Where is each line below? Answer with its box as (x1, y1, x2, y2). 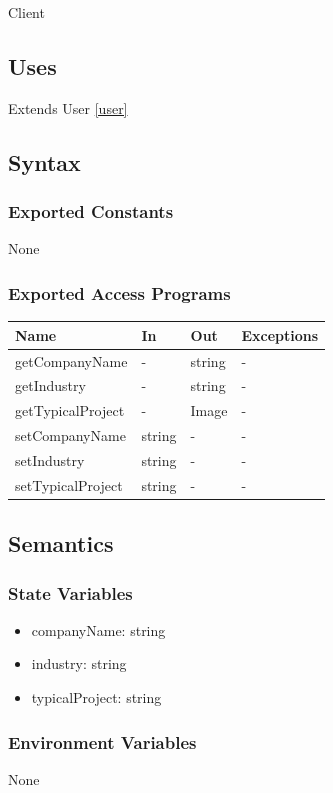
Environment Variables (8, 729, 197, 754)
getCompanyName (15, 350, 128, 371)
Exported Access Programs (8, 280, 231, 305)
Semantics (8, 528, 114, 559)
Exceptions (241, 324, 319, 345)
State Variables (8, 580, 133, 605)
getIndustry (15, 375, 86, 396)
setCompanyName (15, 425, 126, 446)
